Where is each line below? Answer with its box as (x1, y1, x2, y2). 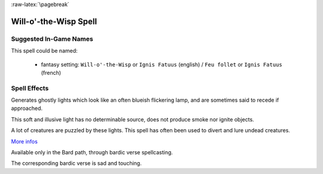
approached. (11, 105, 43, 112)
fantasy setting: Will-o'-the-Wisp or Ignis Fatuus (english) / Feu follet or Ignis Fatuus (41, 60, 282, 68)
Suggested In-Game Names (11, 35, 93, 43)
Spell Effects (11, 84, 49, 92)
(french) (41, 69, 62, 76)
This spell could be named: (11, 47, 78, 54)
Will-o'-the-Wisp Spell (11, 16, 97, 26)
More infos (11, 138, 38, 145)
